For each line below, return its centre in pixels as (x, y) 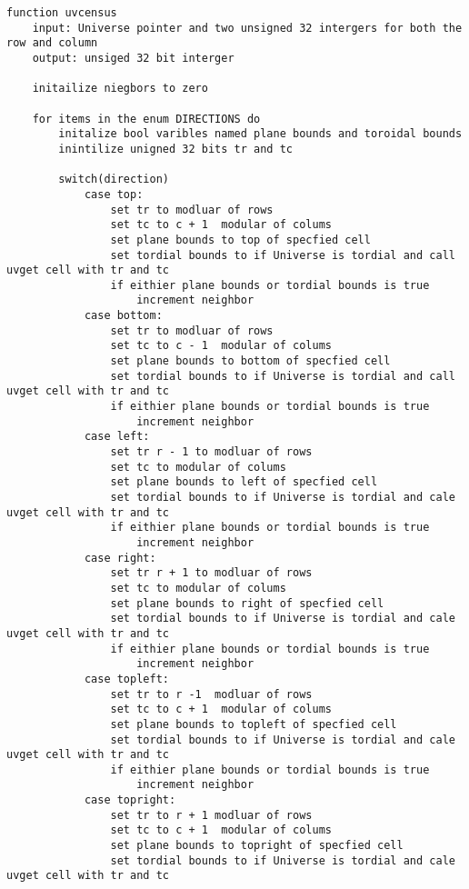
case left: (117, 437)
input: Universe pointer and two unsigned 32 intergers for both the (247, 28)
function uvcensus (62, 13)
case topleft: (126, 679)
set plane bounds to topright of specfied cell (257, 846)
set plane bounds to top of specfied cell (240, 240)
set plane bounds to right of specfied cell (247, 603)
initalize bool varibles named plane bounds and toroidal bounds (260, 134)
